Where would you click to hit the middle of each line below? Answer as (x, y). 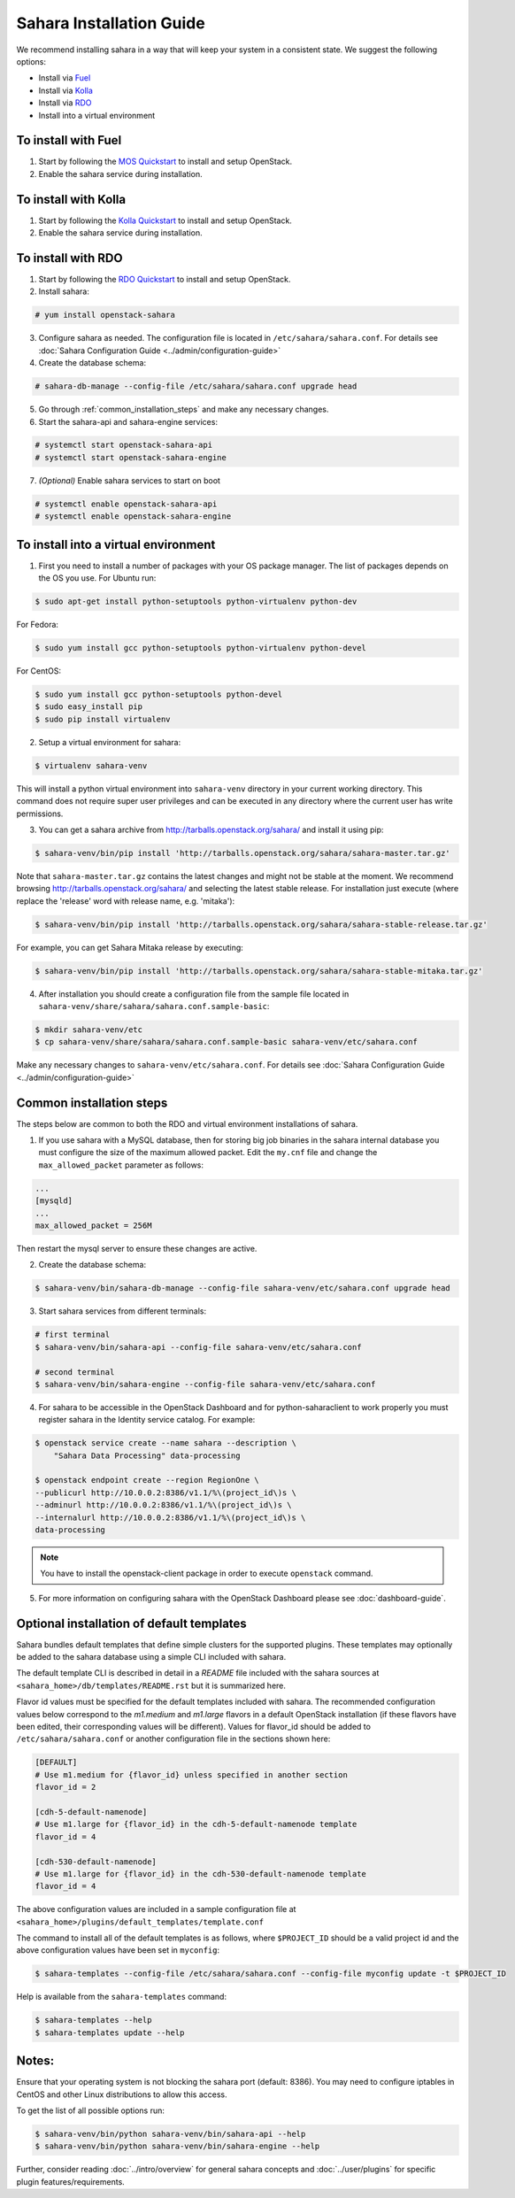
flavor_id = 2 (65, 1787)
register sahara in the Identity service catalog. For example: (147, 1420)
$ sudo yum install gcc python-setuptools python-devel (159, 694)
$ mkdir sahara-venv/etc (89, 1030)
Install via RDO (65, 103)
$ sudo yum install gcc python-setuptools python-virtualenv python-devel (201, 648)
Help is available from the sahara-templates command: (122, 1997)
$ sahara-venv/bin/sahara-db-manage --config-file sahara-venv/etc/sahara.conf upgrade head (242, 1288)
